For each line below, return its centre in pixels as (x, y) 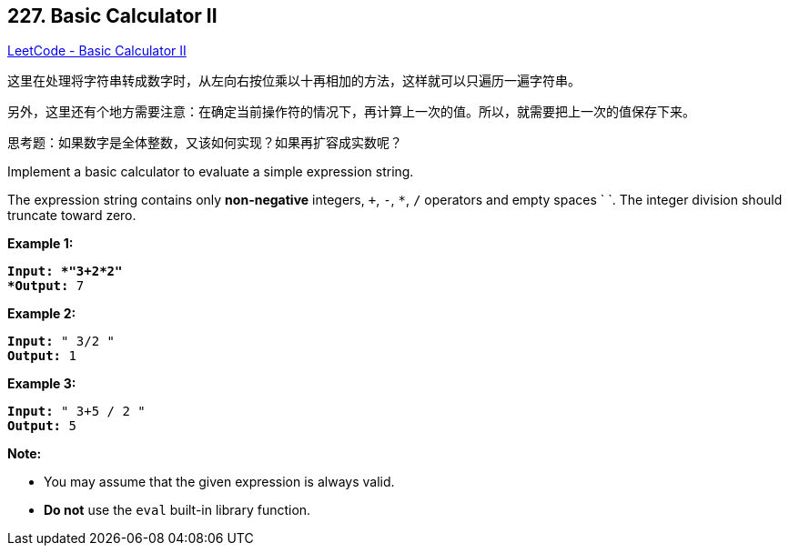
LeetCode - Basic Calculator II (97, 51)
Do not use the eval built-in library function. (177, 510)
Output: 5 (42, 426)
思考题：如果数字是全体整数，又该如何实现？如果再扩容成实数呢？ (205, 143)
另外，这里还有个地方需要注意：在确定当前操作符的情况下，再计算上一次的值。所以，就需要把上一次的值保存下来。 (351, 112)
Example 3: (42, 384)
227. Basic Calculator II (112, 16)
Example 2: (42, 314)
